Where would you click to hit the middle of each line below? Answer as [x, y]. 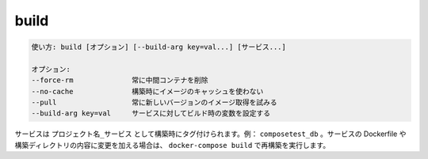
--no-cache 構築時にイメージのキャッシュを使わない [147, 91]
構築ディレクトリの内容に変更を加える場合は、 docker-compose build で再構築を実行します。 [172, 145]
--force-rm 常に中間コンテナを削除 [120, 80]
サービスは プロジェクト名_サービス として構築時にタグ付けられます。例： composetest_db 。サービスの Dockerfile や [210, 134]
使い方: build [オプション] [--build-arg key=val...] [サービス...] [159, 47]
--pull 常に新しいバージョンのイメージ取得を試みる [154, 102]
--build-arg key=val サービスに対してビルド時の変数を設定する [151, 114]
